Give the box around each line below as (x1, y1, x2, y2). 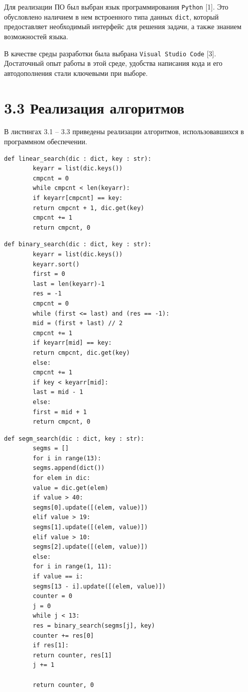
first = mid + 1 (33, 408, 87, 416)
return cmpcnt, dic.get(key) (33, 349, 130, 356)
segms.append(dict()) (33, 464, 105, 472)
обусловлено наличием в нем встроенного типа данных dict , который (4, 11, 219, 22)
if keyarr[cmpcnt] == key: (33, 194, 123, 202)
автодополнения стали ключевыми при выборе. (4, 67, 148, 78)
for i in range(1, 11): (33, 563, 112, 570)
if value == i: (33, 573, 83, 580)
